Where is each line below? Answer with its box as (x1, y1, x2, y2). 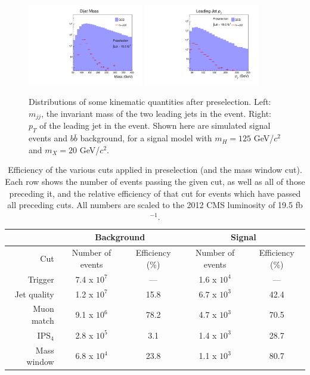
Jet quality (14, 287, 54, 300)
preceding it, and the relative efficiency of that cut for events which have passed (9, 187, 301, 199)
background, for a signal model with (80, 132, 212, 144)
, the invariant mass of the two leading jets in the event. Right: (41, 107, 271, 120)
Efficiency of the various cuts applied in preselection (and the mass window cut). (8, 163, 302, 176)
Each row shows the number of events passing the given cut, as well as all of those (5, 175, 305, 188)
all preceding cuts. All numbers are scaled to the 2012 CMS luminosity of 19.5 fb (7, 199, 303, 211)
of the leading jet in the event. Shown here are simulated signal (39, 119, 271, 132)
